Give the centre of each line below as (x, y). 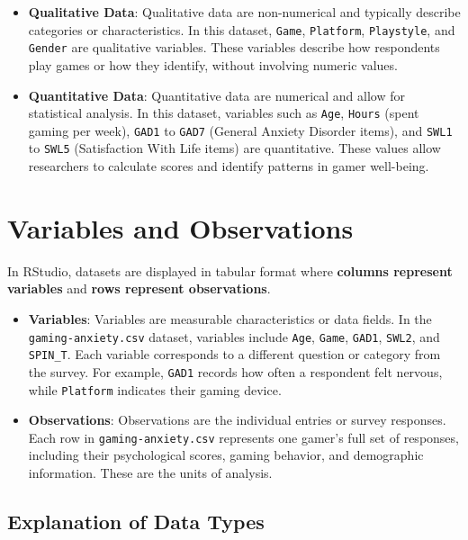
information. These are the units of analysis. (150, 473)
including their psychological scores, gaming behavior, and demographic (226, 455)
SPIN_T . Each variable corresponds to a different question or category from (234, 354)
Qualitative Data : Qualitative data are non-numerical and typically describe (244, 12)
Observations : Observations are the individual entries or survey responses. (237, 420)
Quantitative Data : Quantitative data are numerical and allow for (216, 95)
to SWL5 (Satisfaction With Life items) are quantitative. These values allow (234, 148)
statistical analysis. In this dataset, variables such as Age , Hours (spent (224, 113)
